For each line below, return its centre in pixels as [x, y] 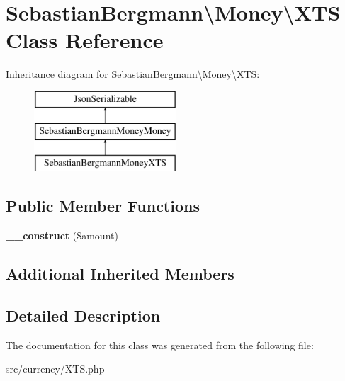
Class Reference [85, 40]
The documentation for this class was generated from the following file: [160, 345]
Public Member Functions [103, 206]
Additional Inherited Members [120, 274]
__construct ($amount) [62, 235]
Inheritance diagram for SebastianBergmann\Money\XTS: [133, 74]
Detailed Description [83, 315]
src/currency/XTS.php [55, 369]
